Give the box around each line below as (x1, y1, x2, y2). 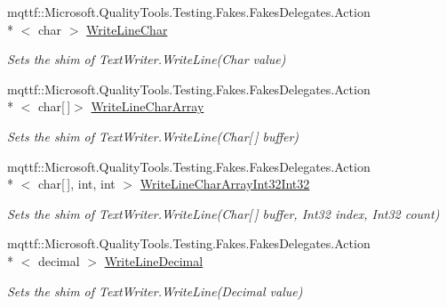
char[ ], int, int (37, 174, 116, 193)
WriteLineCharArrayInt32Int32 (140, 174, 310, 193)
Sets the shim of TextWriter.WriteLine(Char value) (7, 50, 286, 69)
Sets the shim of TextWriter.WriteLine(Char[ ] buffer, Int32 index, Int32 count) (7, 204, 440, 222)
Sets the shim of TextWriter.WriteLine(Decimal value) (7, 281, 303, 300)
